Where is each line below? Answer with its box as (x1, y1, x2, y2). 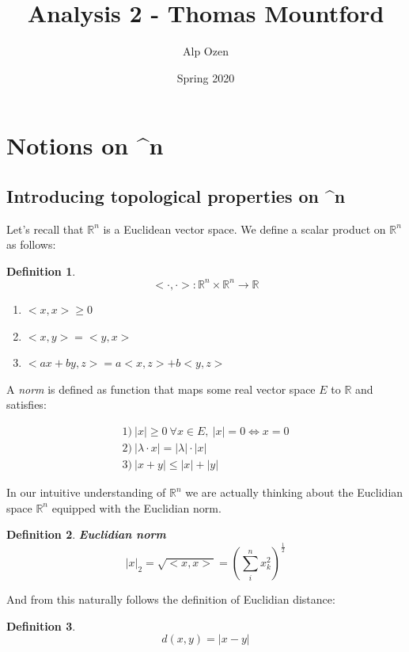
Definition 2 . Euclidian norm (6, 526, 166, 543)
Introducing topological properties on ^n (6, 183, 346, 208)
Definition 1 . (6, 262, 76, 279)
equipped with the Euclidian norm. (51, 499, 222, 516)
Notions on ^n (6, 129, 164, 162)
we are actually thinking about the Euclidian (185, 484, 403, 501)
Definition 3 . (6, 617, 76, 634)
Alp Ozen (183, 43, 229, 59)
